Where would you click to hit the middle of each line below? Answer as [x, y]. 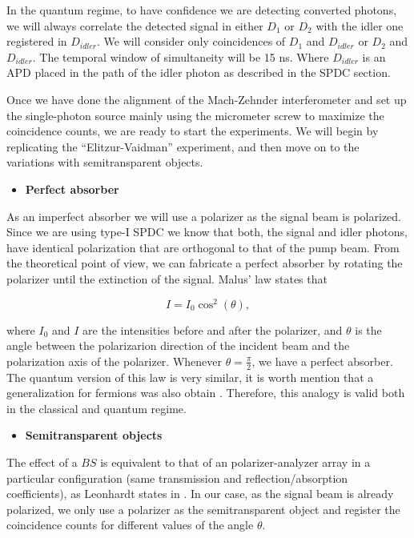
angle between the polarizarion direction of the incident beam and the [178, 345]
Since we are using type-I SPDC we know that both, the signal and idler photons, [207, 232]
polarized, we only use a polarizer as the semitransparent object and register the [203, 509]
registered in [37, 41]
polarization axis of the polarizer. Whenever [114, 361]
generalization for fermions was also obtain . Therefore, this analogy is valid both [206, 393]
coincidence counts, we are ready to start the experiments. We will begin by [193, 131]
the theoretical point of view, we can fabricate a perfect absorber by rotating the [205, 263]
